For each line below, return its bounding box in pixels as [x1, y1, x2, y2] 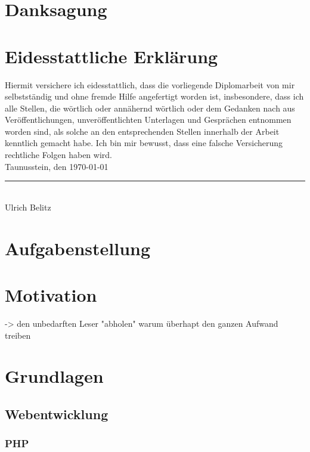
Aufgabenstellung [5, 236, 151, 260]
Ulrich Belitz [5, 200, 51, 213]
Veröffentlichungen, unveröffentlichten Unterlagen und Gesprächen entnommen [5, 113, 292, 126]
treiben [5, 329, 31, 341]
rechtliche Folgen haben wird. [5, 148, 112, 161]
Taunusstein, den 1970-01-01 [5, 160, 108, 172]
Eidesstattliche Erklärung [5, 44, 218, 68]
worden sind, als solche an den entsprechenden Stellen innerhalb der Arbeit [5, 125, 280, 137]
